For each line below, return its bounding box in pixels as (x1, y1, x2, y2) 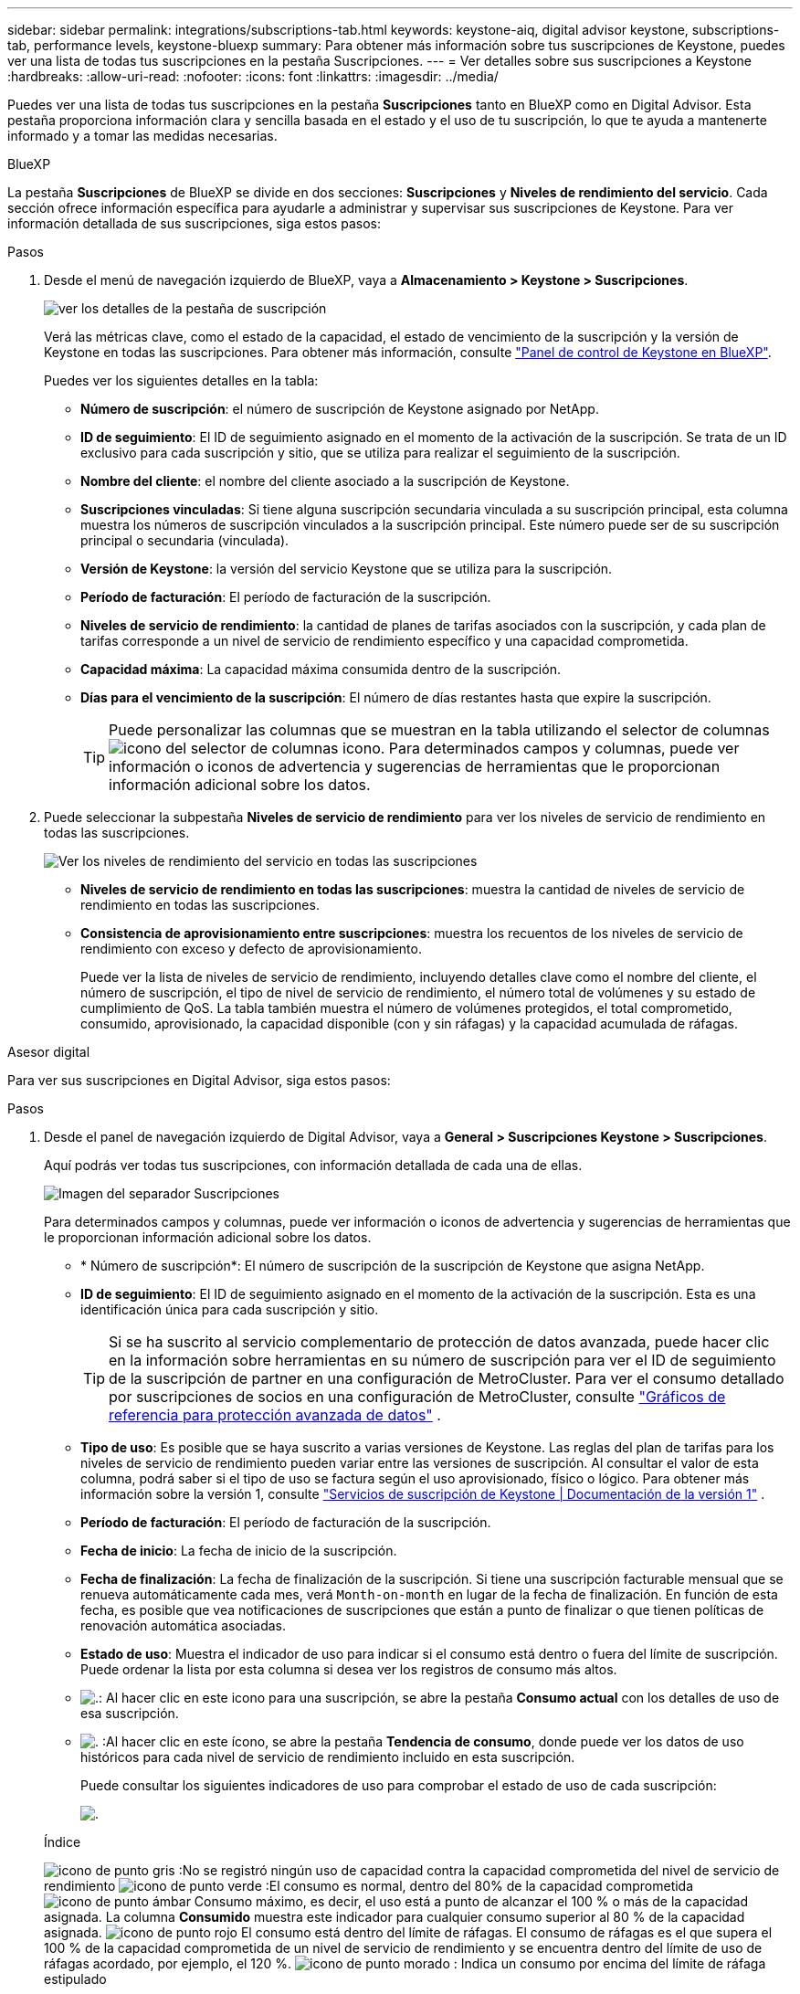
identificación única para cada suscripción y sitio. (80, 1302, 379, 1317)
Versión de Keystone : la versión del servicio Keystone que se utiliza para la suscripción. (80, 561, 613, 576)
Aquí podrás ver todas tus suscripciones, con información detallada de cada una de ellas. (44, 1157, 583, 1173)
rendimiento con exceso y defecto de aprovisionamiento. (80, 941, 422, 956)
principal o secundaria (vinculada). (80, 533, 289, 548)
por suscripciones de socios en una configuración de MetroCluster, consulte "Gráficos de (109, 1387, 726, 1406)
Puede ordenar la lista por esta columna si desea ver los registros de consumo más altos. (80, 1662, 617, 1677)
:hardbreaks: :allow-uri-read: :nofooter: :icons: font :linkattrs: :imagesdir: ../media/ (7, 69, 499, 84)
